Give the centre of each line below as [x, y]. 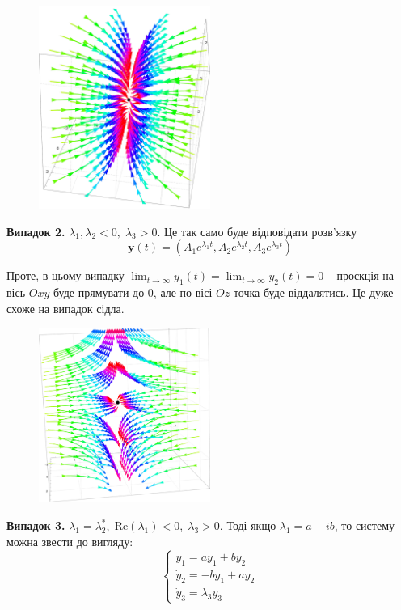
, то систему [365, 525]
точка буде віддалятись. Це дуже [313, 292]
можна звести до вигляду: [70, 541]
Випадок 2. [36, 231]
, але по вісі [183, 292]
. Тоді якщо [248, 525]
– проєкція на [361, 275]
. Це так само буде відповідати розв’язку [257, 231]
